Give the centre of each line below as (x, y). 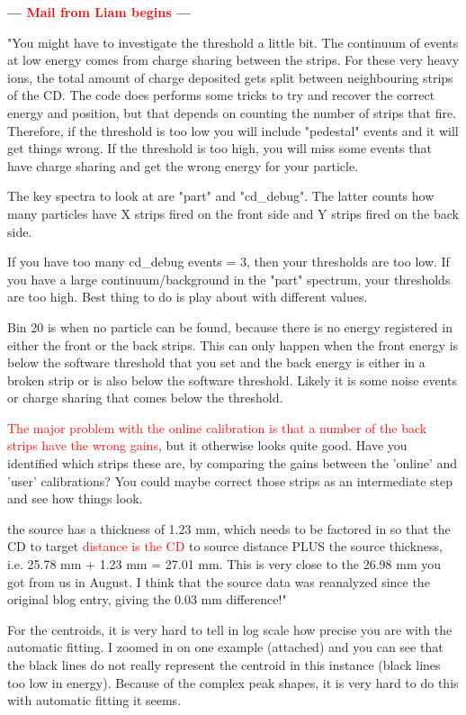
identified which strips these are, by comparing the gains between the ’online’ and (233, 463)
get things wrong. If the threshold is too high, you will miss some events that (220, 148)
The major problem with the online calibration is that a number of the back (217, 427)
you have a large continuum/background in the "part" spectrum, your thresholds (229, 279)
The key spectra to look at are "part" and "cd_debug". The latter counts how (221, 196)
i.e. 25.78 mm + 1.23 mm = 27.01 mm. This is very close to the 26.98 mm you (224, 564)
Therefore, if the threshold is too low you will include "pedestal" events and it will (233, 130)
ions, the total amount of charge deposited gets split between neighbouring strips (230, 77)
